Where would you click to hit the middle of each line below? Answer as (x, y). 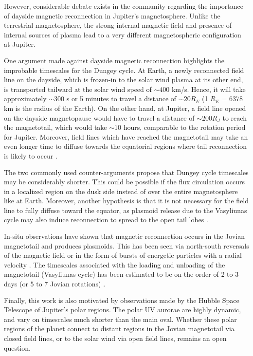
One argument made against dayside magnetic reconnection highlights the (114, 60)
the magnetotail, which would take (55, 127)
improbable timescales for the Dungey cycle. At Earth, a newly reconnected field (124, 70)
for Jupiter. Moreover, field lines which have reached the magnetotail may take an (126, 136)
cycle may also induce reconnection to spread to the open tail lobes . (106, 220)
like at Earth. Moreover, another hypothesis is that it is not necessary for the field (126, 201)
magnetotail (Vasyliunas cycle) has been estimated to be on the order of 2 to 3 (121, 274)
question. (17, 347)
